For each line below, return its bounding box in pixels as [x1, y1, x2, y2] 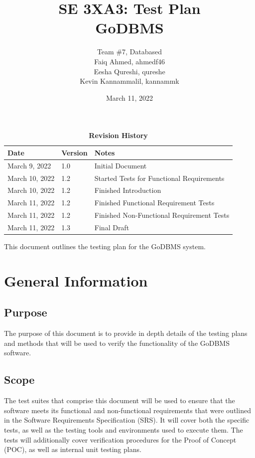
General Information [4, 270, 148, 291]
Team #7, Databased [97, 46, 162, 57]
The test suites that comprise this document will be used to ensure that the [4, 395, 235, 406]
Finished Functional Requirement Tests [94, 197, 215, 208]
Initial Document [94, 160, 147, 170]
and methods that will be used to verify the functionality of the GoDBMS [4, 337, 230, 348]
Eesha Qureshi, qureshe [94, 66, 165, 76]
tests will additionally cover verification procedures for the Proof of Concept [4, 434, 237, 445]
